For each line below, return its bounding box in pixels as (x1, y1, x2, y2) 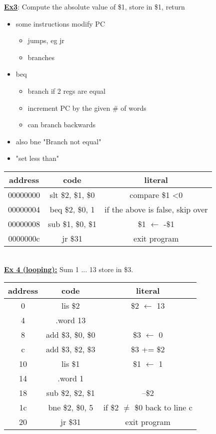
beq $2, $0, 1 (49, 203, 95, 215)
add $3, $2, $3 (45, 343, 95, 355)
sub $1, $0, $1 (48, 218, 96, 230)
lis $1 (61, 358, 80, 370)
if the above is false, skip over (104, 203, 208, 215)
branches (27, 52, 54, 62)
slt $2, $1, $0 (49, 188, 95, 200)
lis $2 (61, 300, 80, 312)
